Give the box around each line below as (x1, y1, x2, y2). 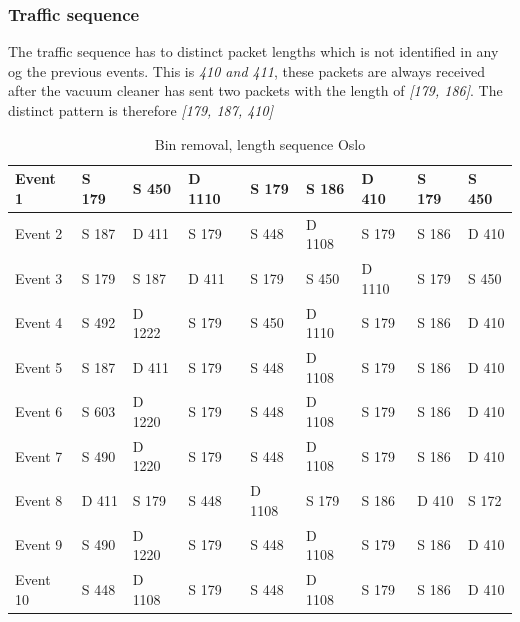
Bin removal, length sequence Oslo (154, 133, 366, 154)
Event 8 (15, 490, 63, 511)
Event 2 (15, 223, 63, 244)
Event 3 (15, 267, 63, 288)
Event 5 (15, 356, 63, 377)
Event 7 (15, 445, 63, 466)
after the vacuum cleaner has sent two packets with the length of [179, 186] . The (8, 80, 503, 101)
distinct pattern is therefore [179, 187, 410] (8, 100, 273, 120)
